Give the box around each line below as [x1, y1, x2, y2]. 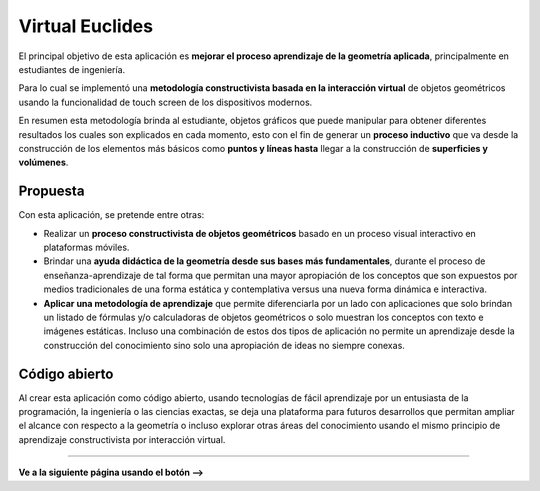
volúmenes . [18, 156, 69, 169]
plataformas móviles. [43, 241, 130, 253]
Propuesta [18, 183, 85, 200]
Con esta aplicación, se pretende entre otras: [18, 209, 205, 221]
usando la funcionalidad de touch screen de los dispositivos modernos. [18, 96, 313, 108]
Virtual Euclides [18, 15, 154, 37]
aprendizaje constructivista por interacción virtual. [18, 433, 226, 445]
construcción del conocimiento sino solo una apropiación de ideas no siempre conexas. [43, 339, 405, 351]
